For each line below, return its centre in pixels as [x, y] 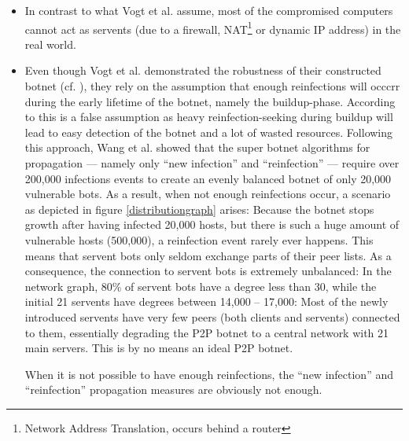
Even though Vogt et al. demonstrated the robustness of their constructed [203, 70]
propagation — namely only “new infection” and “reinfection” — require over [212, 163]
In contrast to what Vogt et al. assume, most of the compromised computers [209, 10]
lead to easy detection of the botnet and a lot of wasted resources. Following [209, 132]
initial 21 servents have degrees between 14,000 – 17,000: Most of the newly [206, 301]
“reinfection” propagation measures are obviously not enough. [173, 390]
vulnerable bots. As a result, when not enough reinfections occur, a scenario [208, 194]
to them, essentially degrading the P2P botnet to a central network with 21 [207, 332]
